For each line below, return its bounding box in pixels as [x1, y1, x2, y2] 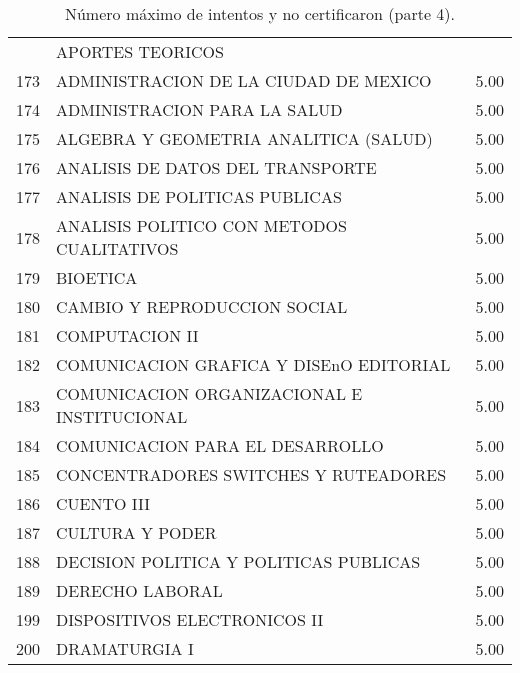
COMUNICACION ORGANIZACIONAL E [56, 382, 363, 405]
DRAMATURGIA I [56, 637, 194, 660]
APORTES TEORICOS [56, 40, 224, 63]
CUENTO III [56, 492, 151, 515]
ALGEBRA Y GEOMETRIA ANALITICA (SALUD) [56, 127, 433, 150]
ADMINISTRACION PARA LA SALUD [56, 98, 343, 121]
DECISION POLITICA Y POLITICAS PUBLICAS [56, 550, 421, 573]
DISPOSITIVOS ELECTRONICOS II [56, 608, 324, 631]
